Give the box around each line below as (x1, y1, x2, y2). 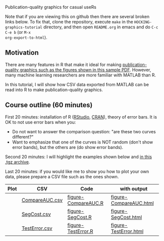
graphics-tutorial (5, 25, 42, 30)
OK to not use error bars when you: (5, 119, 76, 125)
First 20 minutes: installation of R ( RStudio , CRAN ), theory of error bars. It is (5, 114, 157, 120)
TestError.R (67, 228, 94, 235)
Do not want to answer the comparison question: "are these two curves (12, 128, 156, 134)
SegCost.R (67, 214, 92, 220)
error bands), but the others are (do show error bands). (12, 144, 123, 150)
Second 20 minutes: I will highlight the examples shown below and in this (5, 154, 152, 160)
